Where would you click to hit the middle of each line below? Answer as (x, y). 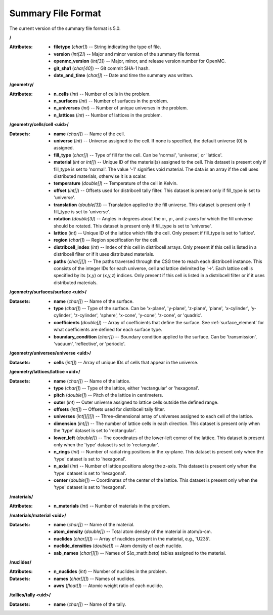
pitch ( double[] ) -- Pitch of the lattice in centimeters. (109, 395)
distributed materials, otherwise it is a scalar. (100, 176)
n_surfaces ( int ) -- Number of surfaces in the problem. (111, 101)
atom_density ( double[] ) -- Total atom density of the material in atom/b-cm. (133, 531)
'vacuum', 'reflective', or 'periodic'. (90, 343)
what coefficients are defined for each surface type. (108, 330)
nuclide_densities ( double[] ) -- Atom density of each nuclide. (118, 546)
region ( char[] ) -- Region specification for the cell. (106, 240)
